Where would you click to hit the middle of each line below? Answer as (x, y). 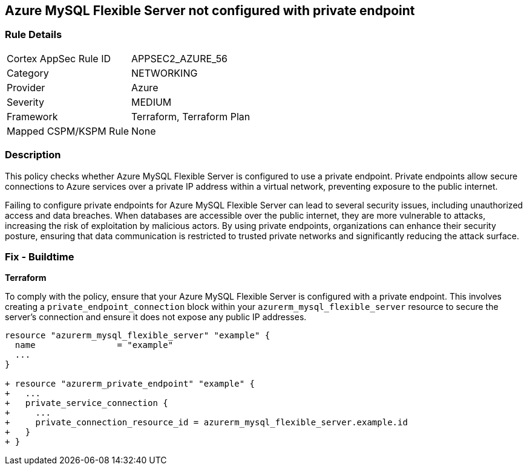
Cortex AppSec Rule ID (59, 58)
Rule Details (34, 35)
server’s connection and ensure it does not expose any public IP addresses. (156, 317)
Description (33, 155)
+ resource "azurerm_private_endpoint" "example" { (130, 384)
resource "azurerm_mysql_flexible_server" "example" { (138, 336)
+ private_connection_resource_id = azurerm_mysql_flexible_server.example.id (206, 423)
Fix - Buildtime (40, 256)
